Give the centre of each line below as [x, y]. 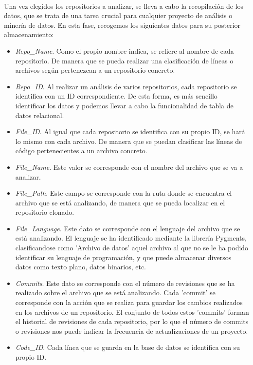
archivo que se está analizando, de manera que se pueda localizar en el [120, 202]
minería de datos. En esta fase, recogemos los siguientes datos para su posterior [122, 25]
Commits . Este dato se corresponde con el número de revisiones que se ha [125, 283]
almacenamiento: [29, 34]
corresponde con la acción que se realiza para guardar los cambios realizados [129, 302]
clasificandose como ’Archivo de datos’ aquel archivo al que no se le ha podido [132, 248]
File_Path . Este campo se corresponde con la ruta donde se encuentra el [124, 193]
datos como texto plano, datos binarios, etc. [81, 267]
